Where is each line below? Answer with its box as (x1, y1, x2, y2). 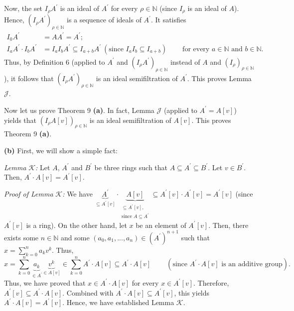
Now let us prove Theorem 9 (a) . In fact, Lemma (4, 104, 154, 115)
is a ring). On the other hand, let (26, 219, 127, 230)
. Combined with (62, 287, 114, 298)
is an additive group (221, 261, 283, 268)
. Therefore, (193, 277, 229, 288)
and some (60, 232, 90, 242)
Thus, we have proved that (4, 277, 86, 288)
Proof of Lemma (4, 188, 53, 199)
